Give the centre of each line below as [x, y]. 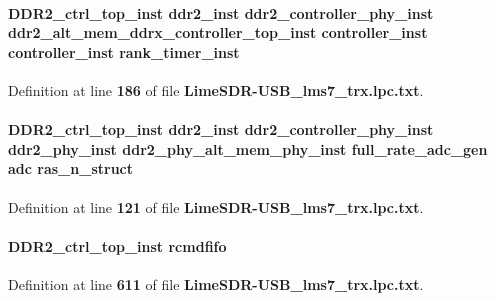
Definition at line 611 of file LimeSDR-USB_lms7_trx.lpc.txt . [216, 283]
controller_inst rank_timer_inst [124, 51]
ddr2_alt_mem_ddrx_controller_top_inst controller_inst [218, 32]
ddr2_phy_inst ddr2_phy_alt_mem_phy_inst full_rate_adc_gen [248, 148]
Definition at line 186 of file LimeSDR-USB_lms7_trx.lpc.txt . [216, 89]
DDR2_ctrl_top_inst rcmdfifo [117, 245]
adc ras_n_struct [71, 168]
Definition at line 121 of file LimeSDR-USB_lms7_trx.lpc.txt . [216, 206]
